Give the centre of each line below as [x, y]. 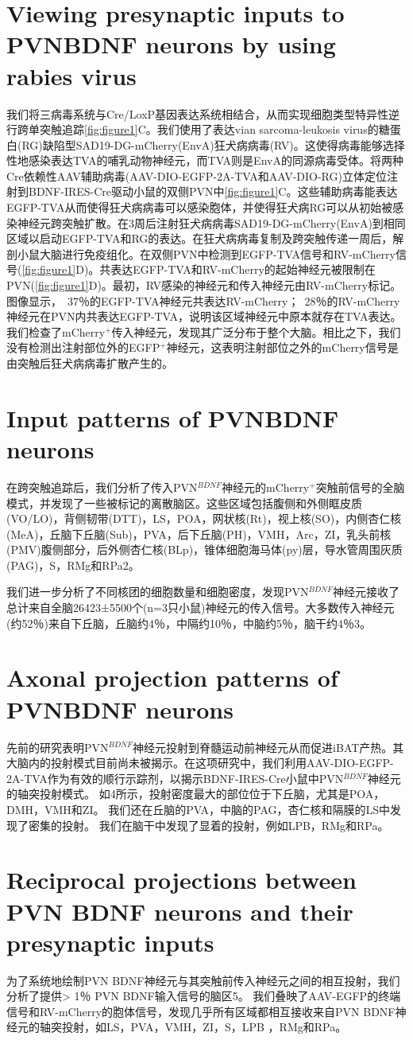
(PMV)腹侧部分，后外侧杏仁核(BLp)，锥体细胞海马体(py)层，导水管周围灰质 [205, 549]
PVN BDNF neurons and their [180, 911]
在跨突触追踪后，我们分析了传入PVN [102, 487]
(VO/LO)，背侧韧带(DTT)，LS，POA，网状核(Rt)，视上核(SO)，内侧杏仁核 [204, 518]
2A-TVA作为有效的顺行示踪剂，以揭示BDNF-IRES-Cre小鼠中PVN [175, 778]
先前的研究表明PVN [58, 747]
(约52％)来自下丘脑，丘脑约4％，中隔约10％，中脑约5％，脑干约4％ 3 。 [189, 623]
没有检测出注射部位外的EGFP [83, 347]
